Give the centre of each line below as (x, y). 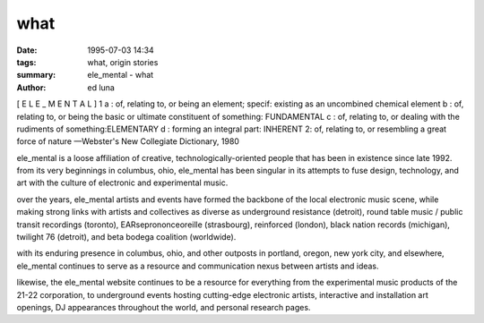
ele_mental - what (121, 75)
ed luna (101, 87)
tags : (26, 62)
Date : (27, 50)
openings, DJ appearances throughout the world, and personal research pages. (164, 307)
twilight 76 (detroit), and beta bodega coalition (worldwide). (126, 237)
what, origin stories (123, 62)
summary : (36, 75)
